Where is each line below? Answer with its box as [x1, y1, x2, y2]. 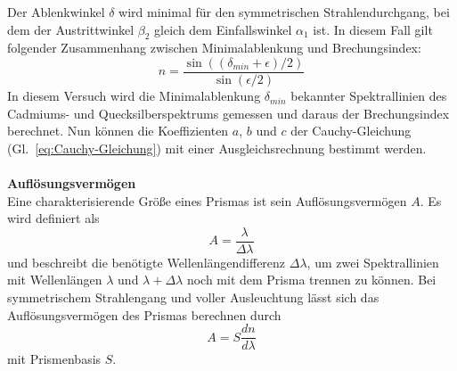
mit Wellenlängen [7, 270, 102, 289]
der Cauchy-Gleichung [290, 121, 412, 140]
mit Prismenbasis [7, 350, 102, 368]
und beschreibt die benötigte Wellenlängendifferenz [7, 252, 286, 271]
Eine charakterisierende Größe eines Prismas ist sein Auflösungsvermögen [7, 191, 407, 210]
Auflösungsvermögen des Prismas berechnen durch [7, 305, 282, 324]
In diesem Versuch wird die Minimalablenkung [7, 87, 261, 105]
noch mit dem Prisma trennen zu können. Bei [186, 270, 437, 289]
